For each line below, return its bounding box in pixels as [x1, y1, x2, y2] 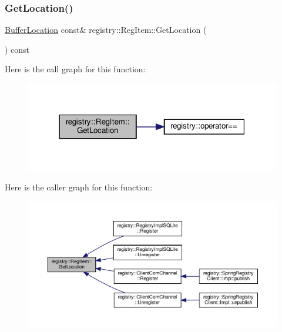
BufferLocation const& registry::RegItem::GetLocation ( [5, 24, 207, 36]
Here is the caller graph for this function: [5, 180, 153, 193]
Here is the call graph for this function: [5, 63, 146, 75]
